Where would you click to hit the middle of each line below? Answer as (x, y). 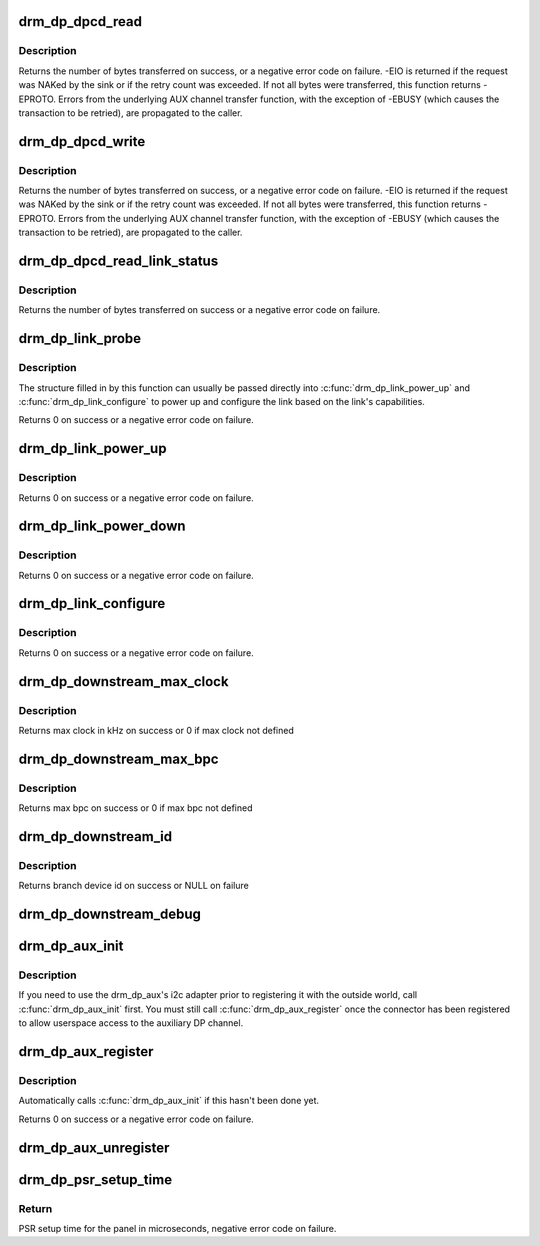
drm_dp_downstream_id (95, 836)
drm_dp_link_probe (80, 338)
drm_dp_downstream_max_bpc (118, 758)
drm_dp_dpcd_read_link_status (118, 261)
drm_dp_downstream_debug (110, 914)
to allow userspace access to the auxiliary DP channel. (131, 1023)
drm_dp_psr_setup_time (95, 1179)
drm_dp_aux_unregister (94, 1147)
